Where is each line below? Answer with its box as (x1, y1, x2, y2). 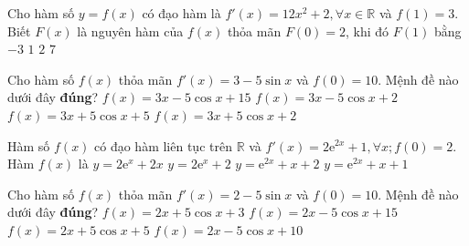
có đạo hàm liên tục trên (94, 136, 232, 155)
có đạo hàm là (142, 4, 221, 22)
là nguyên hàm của (77, 21, 184, 40)
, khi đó (346, 21, 389, 40)
